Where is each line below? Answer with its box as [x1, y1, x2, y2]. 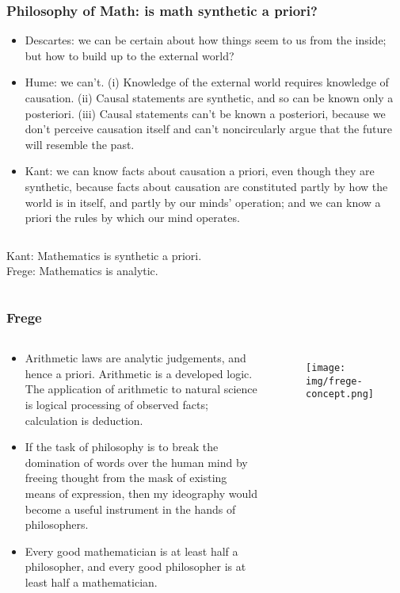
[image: [306, 362, 346, 374]
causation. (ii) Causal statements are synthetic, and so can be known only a [25, 90, 394, 105]
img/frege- [306, 375, 363, 387]
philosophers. [25, 516, 89, 533]
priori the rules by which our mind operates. [25, 209, 240, 226]
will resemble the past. [25, 136, 135, 152]
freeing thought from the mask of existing [25, 469, 227, 486]
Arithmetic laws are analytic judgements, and [25, 350, 246, 366]
